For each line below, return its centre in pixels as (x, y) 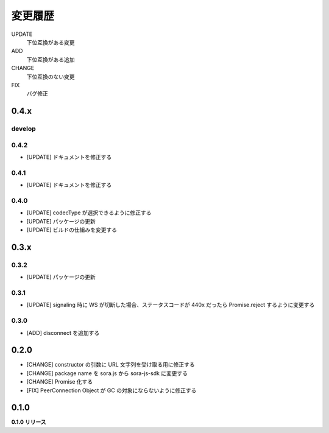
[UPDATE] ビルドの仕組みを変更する (72, 230)
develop (23, 129)
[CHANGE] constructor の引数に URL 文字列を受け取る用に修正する (111, 365)
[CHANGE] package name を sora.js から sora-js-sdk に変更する (107, 373)
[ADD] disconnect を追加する (63, 333)
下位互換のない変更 (51, 77)
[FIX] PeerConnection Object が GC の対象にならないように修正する (111, 390)
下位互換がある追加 (51, 59)
